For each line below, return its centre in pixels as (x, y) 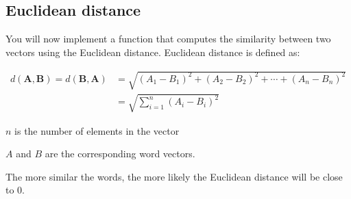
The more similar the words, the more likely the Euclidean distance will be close (174, 176)
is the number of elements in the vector (97, 130)
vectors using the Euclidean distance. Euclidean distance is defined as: (153, 52)
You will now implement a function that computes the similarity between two (168, 39)
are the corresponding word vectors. (120, 154)
